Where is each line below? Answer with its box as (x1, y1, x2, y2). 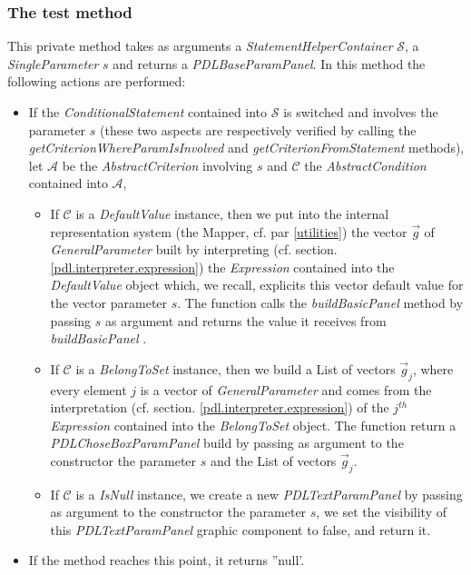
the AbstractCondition (304, 155, 427, 174)
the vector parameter (50, 292, 168, 312)
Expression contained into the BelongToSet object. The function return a (50, 415, 456, 434)
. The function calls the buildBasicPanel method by (177, 292, 464, 312)
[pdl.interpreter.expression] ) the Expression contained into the (50, 257, 395, 276)
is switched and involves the (283, 103, 438, 121)
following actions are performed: (7, 72, 186, 91)
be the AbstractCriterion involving (62, 155, 253, 174)
